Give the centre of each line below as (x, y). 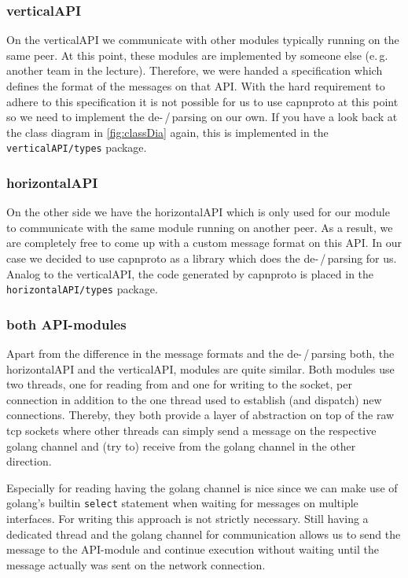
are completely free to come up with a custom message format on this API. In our (204, 243)
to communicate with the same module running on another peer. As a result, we (200, 227)
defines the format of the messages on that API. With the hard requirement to (196, 86)
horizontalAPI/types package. (82, 289)
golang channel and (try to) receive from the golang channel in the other (181, 445)
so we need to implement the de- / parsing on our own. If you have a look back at (202, 117)
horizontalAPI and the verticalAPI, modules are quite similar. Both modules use (200, 368)
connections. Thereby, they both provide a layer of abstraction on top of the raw (200, 415)
